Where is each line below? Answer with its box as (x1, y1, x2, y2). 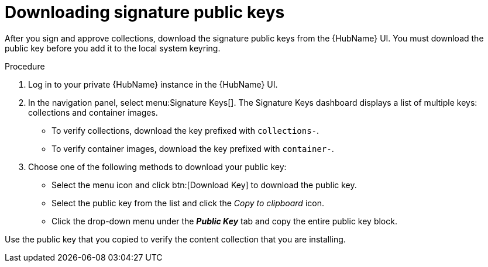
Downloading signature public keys (5, 2, 285, 22)
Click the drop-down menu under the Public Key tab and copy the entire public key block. (51, 216, 397, 226)
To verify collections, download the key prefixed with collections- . (51, 125, 319, 136)
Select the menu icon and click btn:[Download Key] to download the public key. (51, 179, 357, 190)
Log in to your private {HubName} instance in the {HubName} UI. (28, 79, 278, 89)
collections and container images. (28, 107, 158, 117)
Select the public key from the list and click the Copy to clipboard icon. (51, 197, 324, 208)
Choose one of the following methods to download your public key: (28, 161, 287, 172)
